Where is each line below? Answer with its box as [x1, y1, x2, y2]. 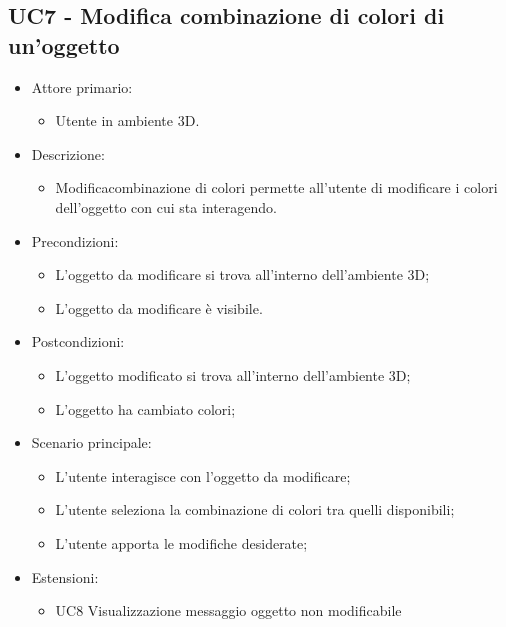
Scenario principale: [31, 432, 152, 453]
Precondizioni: [31, 230, 119, 251]
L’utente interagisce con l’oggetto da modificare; [55, 465, 351, 486]
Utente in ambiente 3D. [55, 110, 200, 131]
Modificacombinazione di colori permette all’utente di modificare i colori [55, 177, 498, 198]
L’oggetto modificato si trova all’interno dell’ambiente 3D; [55, 364, 411, 385]
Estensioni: [31, 566, 99, 587]
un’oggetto [8, 29, 120, 60]
